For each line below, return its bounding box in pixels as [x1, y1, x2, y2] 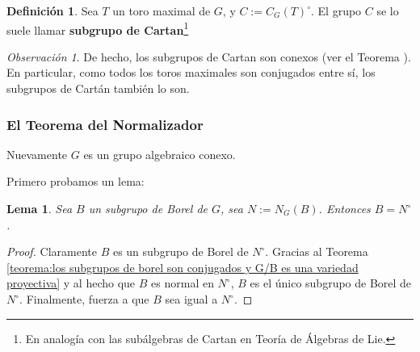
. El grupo [311, 2, 362, 19]
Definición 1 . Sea [6, 2, 99, 19]
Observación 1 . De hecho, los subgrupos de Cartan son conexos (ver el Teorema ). [6, 48, 411, 65]
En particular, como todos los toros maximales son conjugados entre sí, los [6, 64, 376, 81]
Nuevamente [6, 145, 68, 162]
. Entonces [318, 200, 371, 217]
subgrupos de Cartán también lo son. [6, 80, 190, 97]
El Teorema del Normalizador [6, 114, 204, 134]
